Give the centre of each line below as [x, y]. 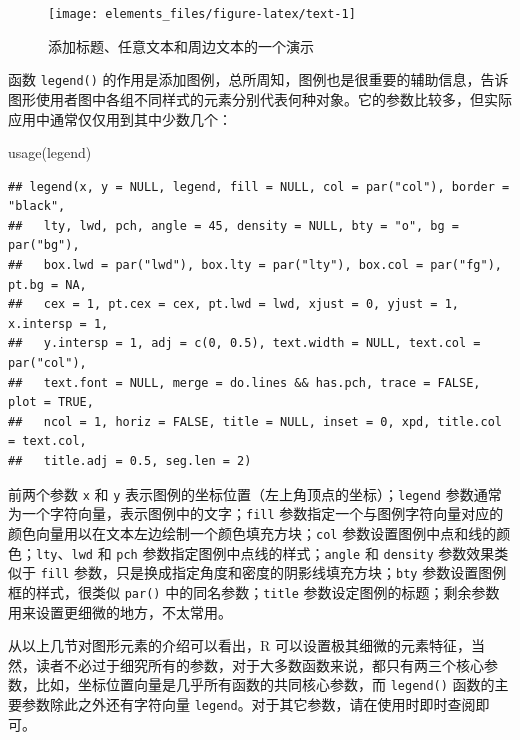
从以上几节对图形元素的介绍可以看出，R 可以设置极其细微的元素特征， [239, 645]
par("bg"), [44, 245]
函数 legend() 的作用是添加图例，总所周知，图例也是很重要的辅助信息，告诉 [258, 79]
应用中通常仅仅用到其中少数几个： [120, 118]
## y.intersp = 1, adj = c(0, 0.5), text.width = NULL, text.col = [244, 343]
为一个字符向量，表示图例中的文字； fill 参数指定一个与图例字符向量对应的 [256, 513]
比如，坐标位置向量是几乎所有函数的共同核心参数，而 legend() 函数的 [265, 684]
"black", [37, 206]
